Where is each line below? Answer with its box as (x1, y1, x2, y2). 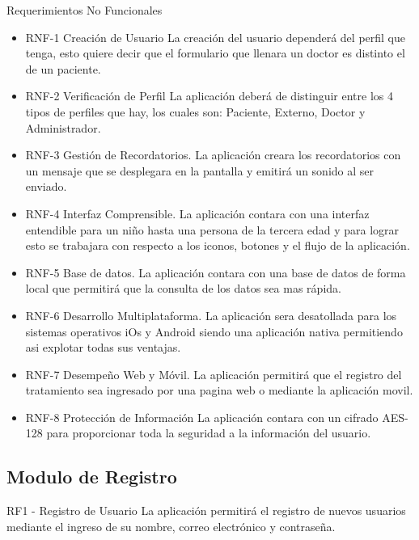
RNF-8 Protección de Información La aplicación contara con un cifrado (25, 408, 379, 425)
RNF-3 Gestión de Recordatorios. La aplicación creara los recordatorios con (25, 146, 401, 163)
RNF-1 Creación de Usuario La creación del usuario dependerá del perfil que (25, 28, 405, 45)
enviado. (25, 178, 67, 195)
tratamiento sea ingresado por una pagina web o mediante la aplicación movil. (25, 382, 413, 399)
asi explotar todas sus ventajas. (25, 339, 181, 356)
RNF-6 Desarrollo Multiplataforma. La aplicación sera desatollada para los (25, 306, 397, 323)
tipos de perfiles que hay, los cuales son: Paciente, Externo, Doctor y (25, 103, 366, 120)
